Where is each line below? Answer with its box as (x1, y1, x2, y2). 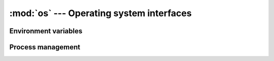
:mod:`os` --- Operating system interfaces (9, 8, 192, 19)
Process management (9, 43, 81, 51)
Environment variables (9, 27, 83, 35)
